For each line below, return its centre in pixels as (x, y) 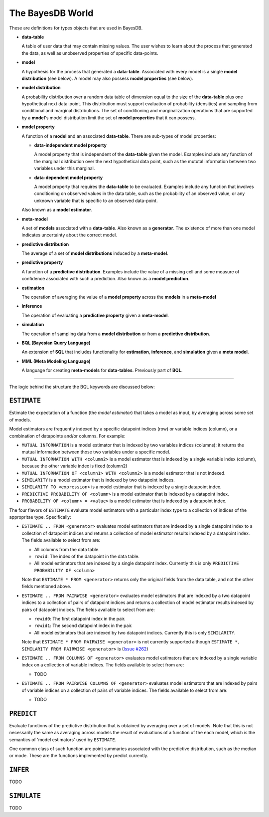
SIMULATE (25, 796)
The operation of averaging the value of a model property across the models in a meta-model (119, 297)
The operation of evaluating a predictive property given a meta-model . (95, 315)
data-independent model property (70, 145)
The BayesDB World (51, 13)
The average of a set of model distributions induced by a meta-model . (95, 253)
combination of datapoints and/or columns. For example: (67, 436)
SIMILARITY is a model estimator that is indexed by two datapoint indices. (98, 480)
